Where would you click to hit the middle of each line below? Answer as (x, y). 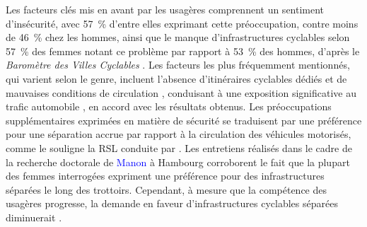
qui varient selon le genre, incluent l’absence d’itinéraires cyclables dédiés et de (176, 78)
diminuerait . (34, 217)
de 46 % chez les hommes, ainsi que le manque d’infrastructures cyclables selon (178, 37)
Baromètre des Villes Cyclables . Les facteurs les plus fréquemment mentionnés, (178, 65)
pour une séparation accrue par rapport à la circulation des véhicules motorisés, (179, 134)
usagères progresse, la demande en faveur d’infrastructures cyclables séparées (172, 203)
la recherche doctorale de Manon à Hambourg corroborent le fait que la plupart (178, 162)
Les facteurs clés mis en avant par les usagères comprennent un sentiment (165, 9)
